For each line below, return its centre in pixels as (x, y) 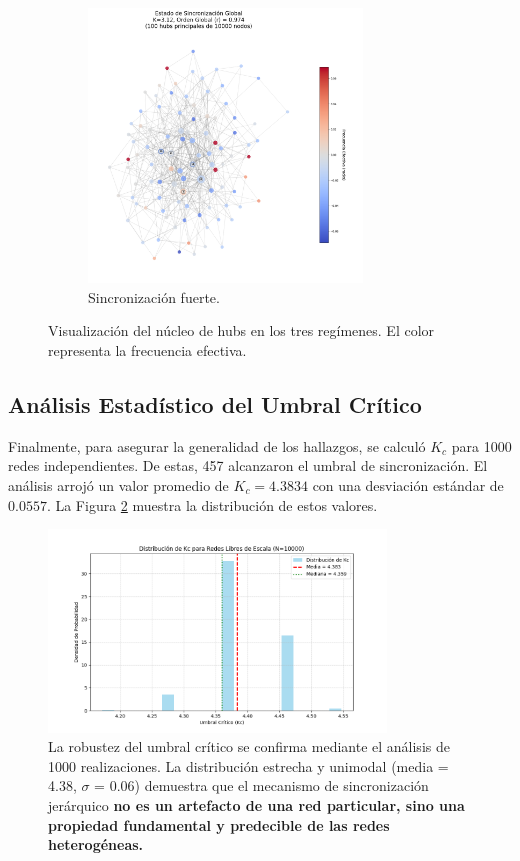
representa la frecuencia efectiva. (147, 349)
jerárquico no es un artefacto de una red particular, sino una (256, 805)
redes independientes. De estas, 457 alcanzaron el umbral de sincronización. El (248, 465)
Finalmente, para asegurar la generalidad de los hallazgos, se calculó (217, 445)
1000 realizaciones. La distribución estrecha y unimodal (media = (248, 765)
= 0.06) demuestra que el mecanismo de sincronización (261, 785)
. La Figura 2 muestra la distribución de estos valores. (212, 504)
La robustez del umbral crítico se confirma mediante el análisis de (249, 746)
